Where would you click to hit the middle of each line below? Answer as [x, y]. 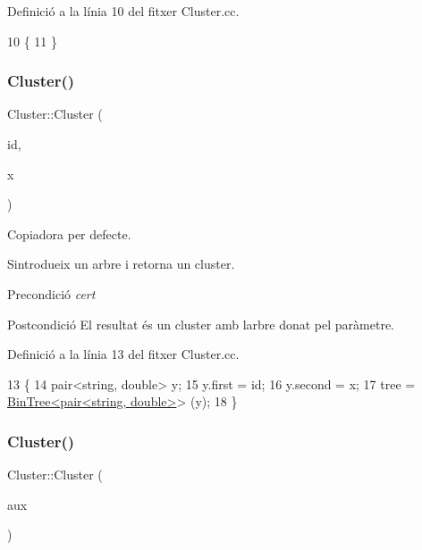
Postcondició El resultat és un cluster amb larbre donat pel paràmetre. [201, 324]
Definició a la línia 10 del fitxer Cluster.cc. [123, 11]
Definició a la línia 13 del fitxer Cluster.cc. [123, 354]
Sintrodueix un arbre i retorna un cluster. [121, 264]
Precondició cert [51, 293]
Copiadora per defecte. [69, 233]
